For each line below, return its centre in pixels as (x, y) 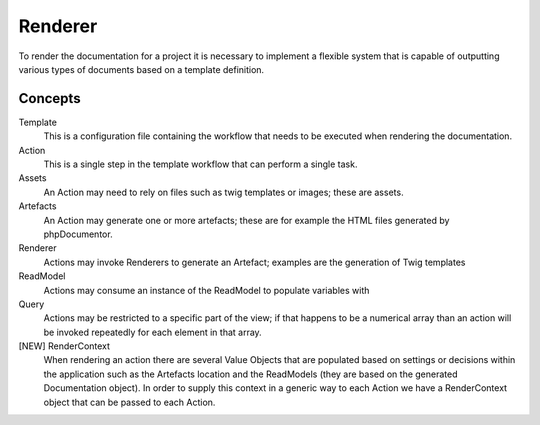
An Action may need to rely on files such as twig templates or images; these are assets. (223, 192)
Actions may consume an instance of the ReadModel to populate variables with (206, 290)
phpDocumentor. (78, 234)
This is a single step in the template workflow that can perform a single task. (200, 164)
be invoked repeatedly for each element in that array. (152, 332)
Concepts (49, 98)
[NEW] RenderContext (64, 346)
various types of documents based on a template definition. (141, 69)
